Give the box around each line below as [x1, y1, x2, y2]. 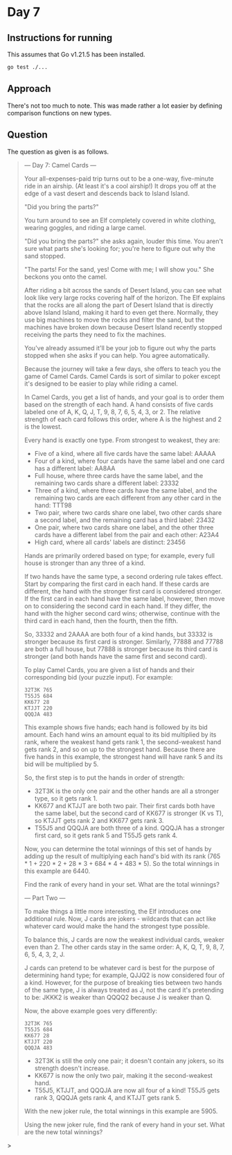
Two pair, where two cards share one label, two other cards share [34, 508, 222, 516]
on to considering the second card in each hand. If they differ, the [24, 602, 212, 610]
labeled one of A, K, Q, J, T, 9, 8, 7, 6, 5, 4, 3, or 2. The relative [24, 407, 201, 416]
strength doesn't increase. [34, 1064, 110, 1072]
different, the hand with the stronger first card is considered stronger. [24, 587, 223, 595]
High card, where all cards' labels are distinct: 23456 [34, 538, 186, 546]
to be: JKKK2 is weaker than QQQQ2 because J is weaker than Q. [24, 993, 212, 1001]
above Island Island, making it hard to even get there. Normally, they [24, 308, 219, 316]
